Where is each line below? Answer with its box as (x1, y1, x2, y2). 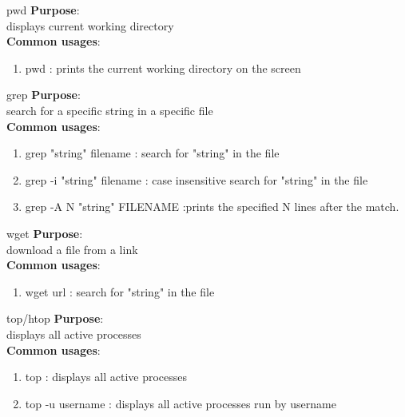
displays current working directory (6, 17, 174, 34)
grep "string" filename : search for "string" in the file (25, 145, 280, 161)
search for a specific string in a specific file (6, 101, 213, 118)
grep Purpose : (6, 86, 81, 103)
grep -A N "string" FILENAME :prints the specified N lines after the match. (25, 198, 399, 215)
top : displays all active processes (25, 368, 188, 385)
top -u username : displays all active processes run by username (25, 395, 336, 411)
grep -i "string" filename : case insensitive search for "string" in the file (25, 171, 368, 188)
